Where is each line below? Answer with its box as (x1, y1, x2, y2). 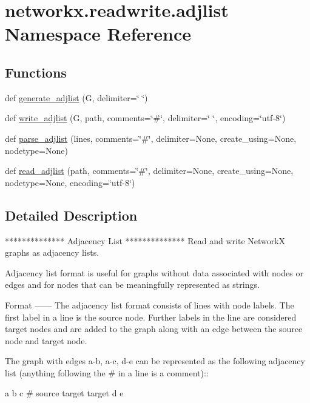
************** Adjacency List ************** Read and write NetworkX (5, 234, 286, 247)
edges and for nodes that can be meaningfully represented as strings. (5, 278, 260, 291)
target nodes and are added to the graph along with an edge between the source (5, 322, 303, 335)
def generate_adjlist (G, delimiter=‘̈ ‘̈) (5, 91, 148, 104)
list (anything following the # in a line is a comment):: (5, 366, 209, 379)
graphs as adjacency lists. (5, 246, 99, 259)
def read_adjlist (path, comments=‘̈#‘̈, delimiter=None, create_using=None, (5, 164, 294, 177)
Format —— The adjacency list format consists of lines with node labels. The (5, 298, 294, 311)
